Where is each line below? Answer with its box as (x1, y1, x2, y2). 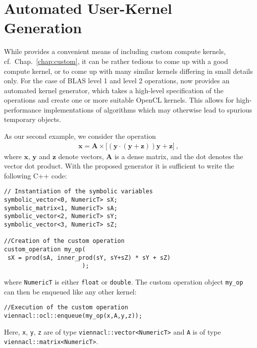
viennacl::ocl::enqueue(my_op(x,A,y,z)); (4, 312, 143, 319)
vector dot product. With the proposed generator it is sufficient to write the (4, 161, 234, 171)
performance (4, 104, 42, 115)
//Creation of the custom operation (4, 237, 125, 245)
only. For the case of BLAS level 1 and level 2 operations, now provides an (4, 75, 230, 86)
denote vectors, (58, 151, 104, 161)
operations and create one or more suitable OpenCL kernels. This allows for (4, 95, 234, 105)
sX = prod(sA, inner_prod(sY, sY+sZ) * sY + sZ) (7, 254, 171, 261)
